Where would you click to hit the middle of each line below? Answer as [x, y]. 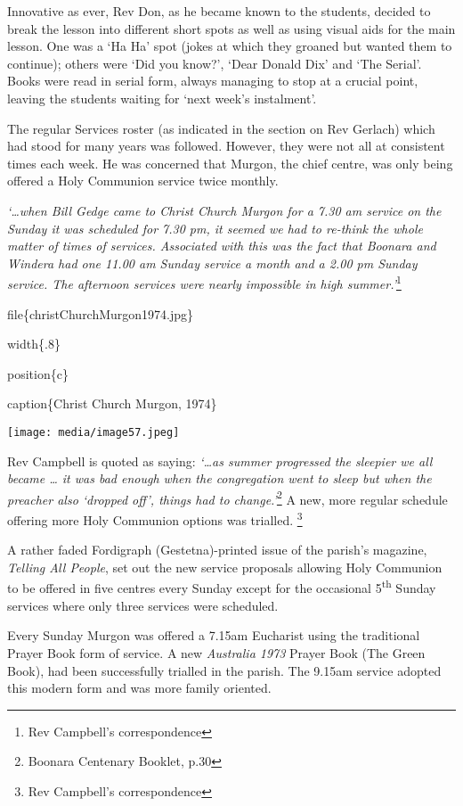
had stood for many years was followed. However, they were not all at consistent [226, 146]
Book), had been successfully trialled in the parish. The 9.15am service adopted [224, 670]
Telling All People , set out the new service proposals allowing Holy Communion [225, 567]
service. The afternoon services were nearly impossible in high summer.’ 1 [204, 282]
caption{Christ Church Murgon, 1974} [112, 403]
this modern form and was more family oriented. [139, 688]
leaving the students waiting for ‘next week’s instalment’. [162, 98]
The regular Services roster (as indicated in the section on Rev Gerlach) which [221, 128]
